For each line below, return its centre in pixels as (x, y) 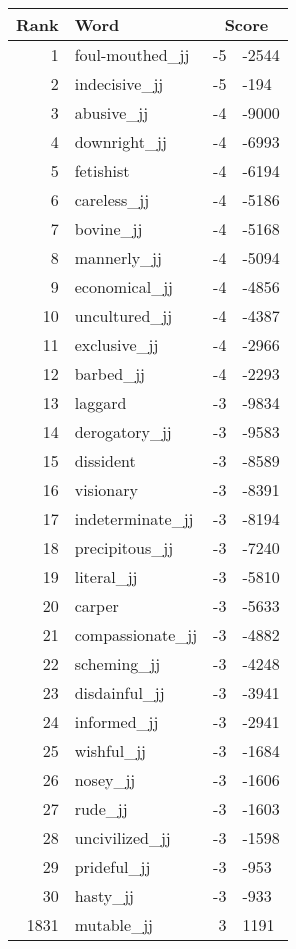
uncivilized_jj (122, 837)
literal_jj (106, 576)
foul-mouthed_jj (132, 54)
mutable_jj (113, 924)
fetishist (102, 170)
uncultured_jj (123, 315)
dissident (105, 460)
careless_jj (112, 199)
